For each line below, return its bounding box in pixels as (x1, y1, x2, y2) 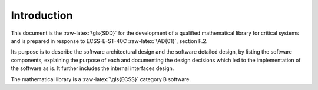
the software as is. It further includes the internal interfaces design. (11, 65, 174, 72)
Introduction (11, 9, 73, 22)
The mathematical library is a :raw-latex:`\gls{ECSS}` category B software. (11, 75, 191, 82)
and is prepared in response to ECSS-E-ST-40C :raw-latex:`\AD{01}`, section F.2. (11, 37, 208, 44)
